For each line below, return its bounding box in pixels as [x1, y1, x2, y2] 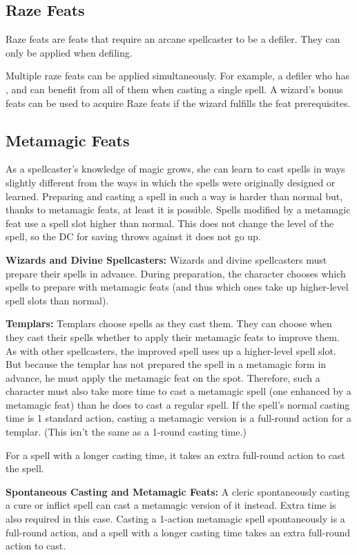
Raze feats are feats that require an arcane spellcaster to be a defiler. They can [6, 32, 340, 46]
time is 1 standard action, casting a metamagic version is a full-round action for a [6, 411, 351, 425]
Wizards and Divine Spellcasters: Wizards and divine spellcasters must [6, 252, 327, 266]
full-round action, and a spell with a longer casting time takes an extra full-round [6, 525, 350, 539]
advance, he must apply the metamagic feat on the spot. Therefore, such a [6, 370, 320, 384]
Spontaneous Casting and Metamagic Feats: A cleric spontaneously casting [6, 484, 350, 498]
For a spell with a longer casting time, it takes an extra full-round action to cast [6, 447, 345, 462]
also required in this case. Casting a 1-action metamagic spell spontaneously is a [6, 512, 345, 526]
